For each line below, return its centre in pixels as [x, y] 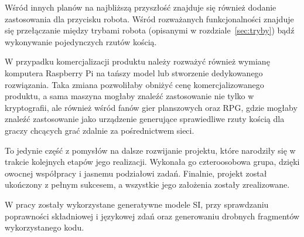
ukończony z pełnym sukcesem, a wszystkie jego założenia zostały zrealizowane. [147, 184]
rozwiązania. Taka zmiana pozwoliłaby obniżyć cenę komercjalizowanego [134, 84]
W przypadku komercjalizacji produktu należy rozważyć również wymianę [137, 61]
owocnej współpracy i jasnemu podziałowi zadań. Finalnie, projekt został [136, 173]
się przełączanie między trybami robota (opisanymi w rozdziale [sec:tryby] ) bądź [150, 30]
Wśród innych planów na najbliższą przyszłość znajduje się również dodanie [141, 7]
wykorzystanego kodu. [45, 227]
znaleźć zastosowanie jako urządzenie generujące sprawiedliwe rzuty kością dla [145, 119]
